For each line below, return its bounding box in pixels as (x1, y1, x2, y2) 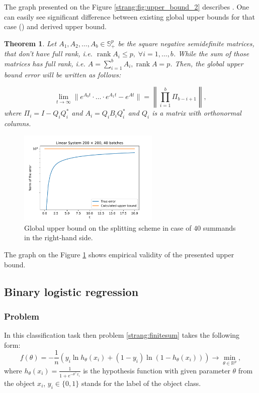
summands (203, 222, 236, 233)
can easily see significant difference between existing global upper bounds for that (4, 11, 255, 22)
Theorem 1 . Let (4, 38, 57, 48)
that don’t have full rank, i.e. (4, 48, 93, 59)
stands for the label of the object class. (81, 377, 201, 388)
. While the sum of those (173, 48, 249, 59)
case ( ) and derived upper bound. (4, 21, 107, 32)
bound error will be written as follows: (4, 69, 121, 79)
